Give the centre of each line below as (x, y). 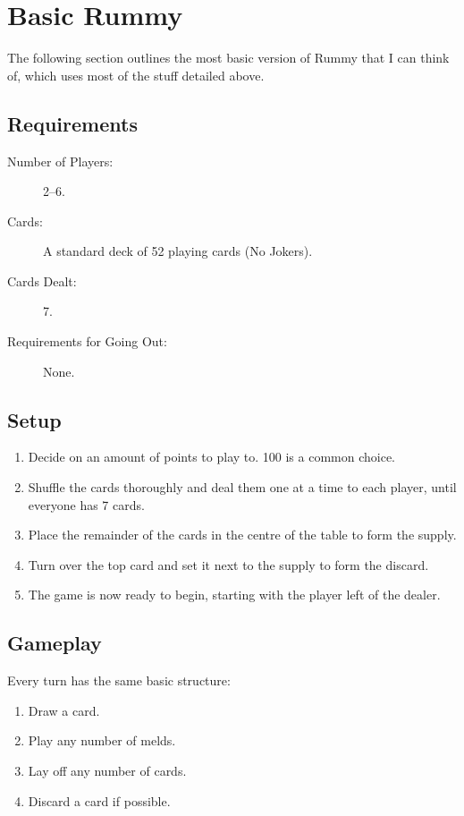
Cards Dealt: (42, 280)
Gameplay (55, 643)
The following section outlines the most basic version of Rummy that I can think (228, 58)
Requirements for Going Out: (87, 341)
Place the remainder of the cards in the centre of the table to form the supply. (242, 535)
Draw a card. (64, 710)
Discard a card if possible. (99, 800)
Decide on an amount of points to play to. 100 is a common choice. (211, 457)
